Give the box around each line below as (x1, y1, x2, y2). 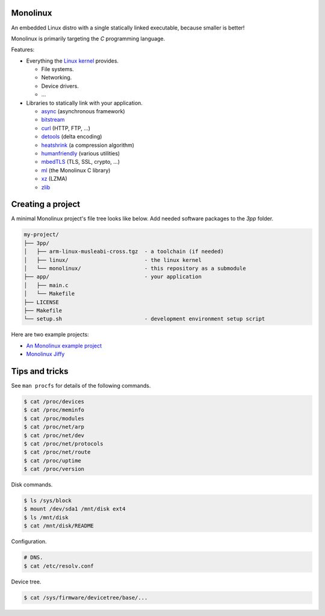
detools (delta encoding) (41, 133, 102, 140)
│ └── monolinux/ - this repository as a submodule (23, 265, 246, 272)
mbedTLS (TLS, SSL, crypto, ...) (41, 158, 120, 166)
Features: (11, 46, 35, 54)
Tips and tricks (11, 366, 69, 376)
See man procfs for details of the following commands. (11, 382, 151, 390)
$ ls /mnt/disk (23, 514, 69, 521)
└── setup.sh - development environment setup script (23, 316, 265, 322)
